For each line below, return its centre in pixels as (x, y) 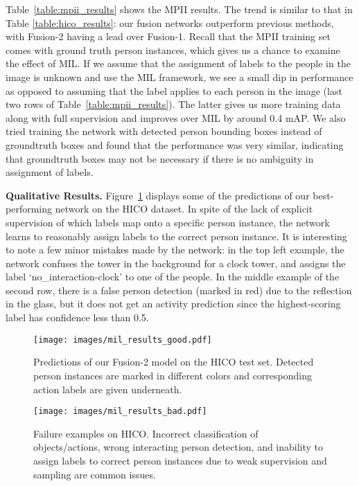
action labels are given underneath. (108, 389)
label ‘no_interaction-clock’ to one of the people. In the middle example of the (173, 277)
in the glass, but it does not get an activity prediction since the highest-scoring (173, 304)
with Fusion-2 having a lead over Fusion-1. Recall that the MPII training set (168, 36)
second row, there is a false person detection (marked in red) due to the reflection (179, 290)
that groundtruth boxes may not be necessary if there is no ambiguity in (160, 158)
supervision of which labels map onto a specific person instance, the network (168, 222)
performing (29, 209)
